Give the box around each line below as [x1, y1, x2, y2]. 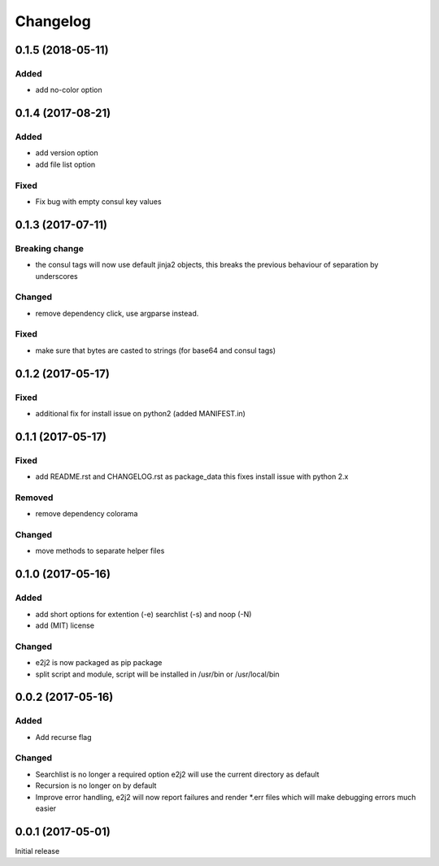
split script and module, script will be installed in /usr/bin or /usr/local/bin [35, 669, 280, 679]
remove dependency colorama [35, 509, 138, 519]
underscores [35, 271, 78, 281]
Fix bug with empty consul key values [35, 197, 162, 207]
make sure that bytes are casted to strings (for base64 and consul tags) [35, 346, 276, 355]
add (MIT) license [35, 620, 95, 630]
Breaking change [15, 242, 85, 254]
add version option [35, 148, 98, 158]
